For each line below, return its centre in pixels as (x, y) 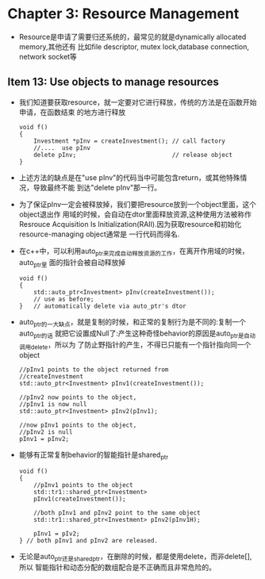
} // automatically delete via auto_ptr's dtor (103, 306)
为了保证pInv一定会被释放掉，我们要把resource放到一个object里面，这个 (138, 204)
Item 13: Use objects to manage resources (113, 82)
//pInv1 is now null (53, 404)
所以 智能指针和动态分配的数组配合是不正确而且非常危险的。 (117, 567)
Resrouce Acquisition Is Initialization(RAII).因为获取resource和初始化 (130, 224)
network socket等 (48, 56)
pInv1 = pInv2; (44, 439)
